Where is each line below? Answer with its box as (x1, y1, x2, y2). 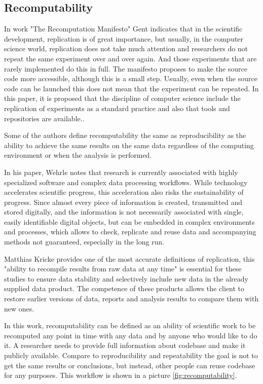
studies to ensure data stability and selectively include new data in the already (4, 273, 248, 284)
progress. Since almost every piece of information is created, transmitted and (4, 196, 242, 207)
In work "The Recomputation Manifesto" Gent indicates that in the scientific (4, 23, 243, 34)
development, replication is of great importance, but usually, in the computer (4, 33, 244, 44)
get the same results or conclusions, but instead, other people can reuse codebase (4, 360, 255, 370)
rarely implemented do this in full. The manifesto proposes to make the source (4, 63, 248, 74)
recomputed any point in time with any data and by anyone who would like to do (4, 330, 257, 340)
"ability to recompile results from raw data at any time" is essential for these (4, 263, 242, 274)
